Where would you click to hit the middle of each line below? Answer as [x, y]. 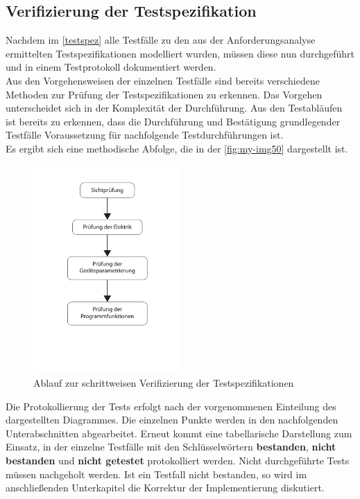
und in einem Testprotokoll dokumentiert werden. [111, 67]
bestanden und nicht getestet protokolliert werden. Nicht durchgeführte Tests [178, 460]
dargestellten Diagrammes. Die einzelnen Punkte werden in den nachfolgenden [172, 420]
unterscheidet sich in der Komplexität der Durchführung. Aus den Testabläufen [174, 108]
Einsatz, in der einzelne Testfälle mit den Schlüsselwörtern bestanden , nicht [171, 447]
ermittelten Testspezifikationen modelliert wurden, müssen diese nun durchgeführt [180, 53]
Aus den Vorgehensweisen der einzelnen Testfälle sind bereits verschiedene [163, 80]
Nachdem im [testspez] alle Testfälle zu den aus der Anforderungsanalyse [161, 40]
